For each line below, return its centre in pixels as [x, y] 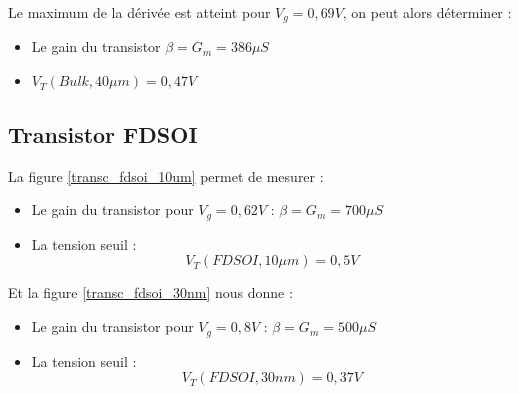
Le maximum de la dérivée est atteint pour [139, 12]
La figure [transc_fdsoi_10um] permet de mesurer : [166, 175]
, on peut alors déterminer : [427, 12]
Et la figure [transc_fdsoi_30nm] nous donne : [150, 292]
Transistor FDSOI [103, 134]
